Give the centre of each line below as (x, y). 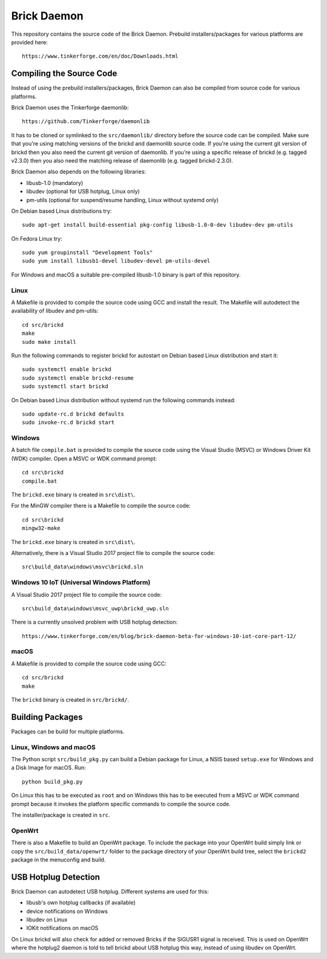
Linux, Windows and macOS (54, 747)
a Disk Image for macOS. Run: (48, 768)
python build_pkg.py (52, 782)
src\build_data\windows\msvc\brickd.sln (83, 567)
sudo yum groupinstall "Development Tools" (88, 253)
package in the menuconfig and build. (58, 860)
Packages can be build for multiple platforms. (68, 732)
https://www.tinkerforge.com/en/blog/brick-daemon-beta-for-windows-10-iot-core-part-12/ (159, 636)
